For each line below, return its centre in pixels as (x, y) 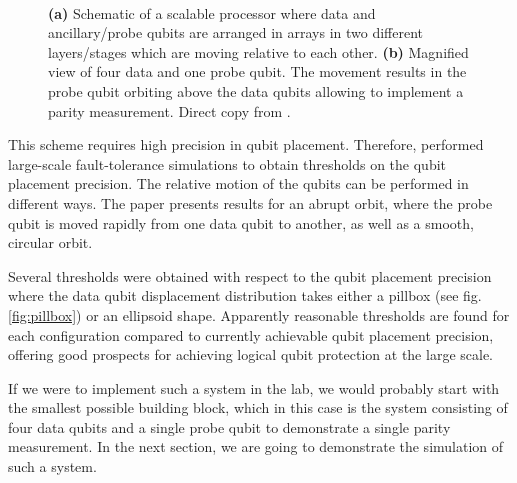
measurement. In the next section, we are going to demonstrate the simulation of (256, 446)
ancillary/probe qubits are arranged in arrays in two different (236, 32)
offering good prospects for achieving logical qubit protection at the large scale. (250, 354)
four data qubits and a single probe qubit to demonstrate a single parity (229, 426)
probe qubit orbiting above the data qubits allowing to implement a (256, 90)
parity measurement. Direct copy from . (169, 110)
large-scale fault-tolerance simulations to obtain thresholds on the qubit (227, 163)
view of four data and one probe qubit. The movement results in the (257, 71)
